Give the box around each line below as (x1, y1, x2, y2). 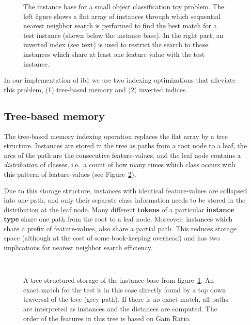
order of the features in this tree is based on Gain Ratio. (23, 313, 191, 323)
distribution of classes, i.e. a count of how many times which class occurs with (4, 159, 236, 170)
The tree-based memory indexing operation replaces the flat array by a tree (4, 131, 228, 141)
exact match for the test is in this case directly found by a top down (23, 284, 226, 294)
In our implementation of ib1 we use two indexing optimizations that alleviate (4, 75, 235, 85)
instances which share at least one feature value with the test (23, 49, 205, 59)
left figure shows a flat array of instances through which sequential (23, 11, 220, 21)
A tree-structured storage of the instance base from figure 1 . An (23, 275, 214, 285)
